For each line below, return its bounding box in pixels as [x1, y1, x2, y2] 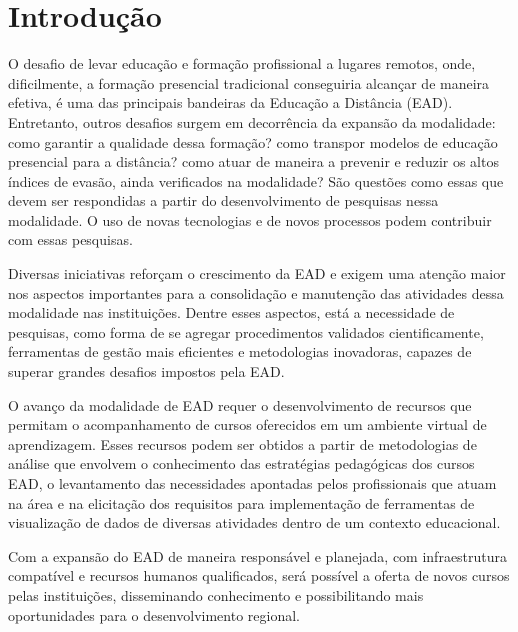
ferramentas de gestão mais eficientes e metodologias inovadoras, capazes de [8, 341, 472, 362]
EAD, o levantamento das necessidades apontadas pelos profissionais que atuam [8, 473, 497, 493]
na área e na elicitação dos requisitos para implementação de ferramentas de [8, 492, 475, 513]
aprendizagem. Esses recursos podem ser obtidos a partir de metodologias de [8, 433, 477, 454]
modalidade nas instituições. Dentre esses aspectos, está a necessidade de [8, 302, 455, 323]
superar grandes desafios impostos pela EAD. [8, 361, 285, 382]
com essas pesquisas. [8, 229, 133, 250]
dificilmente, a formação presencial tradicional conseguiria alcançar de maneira [8, 72, 490, 93]
